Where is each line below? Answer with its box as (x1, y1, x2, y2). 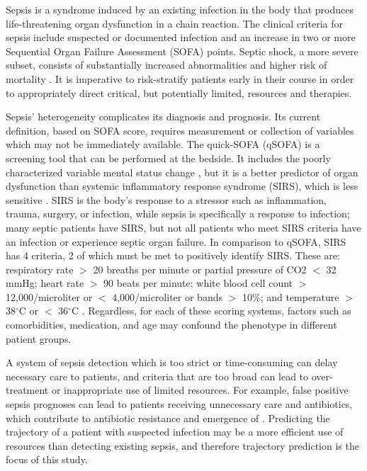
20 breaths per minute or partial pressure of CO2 (93, 261, 307, 276)
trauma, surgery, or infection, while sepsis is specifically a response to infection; (6, 206, 350, 221)
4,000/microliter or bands (112, 289, 222, 304)
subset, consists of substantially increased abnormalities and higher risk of (6, 57, 327, 72)
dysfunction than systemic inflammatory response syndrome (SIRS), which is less (6, 178, 358, 193)
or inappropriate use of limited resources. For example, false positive (51, 382, 349, 397)
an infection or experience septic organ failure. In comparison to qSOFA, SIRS (6, 234, 346, 249)
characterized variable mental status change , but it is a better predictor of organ (6, 164, 358, 179)
